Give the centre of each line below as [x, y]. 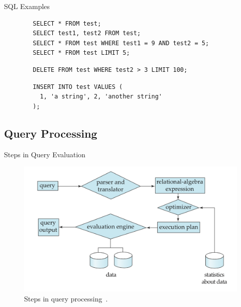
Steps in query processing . [66, 298]
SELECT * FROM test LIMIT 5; [81, 53]
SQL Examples [27, 6]
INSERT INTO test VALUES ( [78, 87]
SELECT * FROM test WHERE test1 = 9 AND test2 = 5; [121, 43]
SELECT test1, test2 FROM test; [87, 33]
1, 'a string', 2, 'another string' [101, 97]
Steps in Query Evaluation [45, 154]
